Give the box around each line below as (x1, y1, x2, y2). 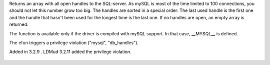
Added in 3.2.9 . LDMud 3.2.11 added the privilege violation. (9, 49, 132, 55)
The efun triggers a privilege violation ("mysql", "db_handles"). (9, 40, 138, 46)
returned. (9, 21, 28, 27)
